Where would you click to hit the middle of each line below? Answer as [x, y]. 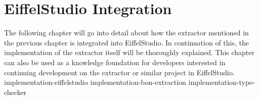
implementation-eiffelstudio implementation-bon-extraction [95, 82]
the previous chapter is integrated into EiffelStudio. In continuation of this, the [126, 42]
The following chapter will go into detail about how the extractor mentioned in [126, 33]
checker [15, 92]
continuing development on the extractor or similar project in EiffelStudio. [119, 72]
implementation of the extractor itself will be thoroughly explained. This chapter [129, 52]
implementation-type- [222, 82]
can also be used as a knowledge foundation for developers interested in [115, 62]
